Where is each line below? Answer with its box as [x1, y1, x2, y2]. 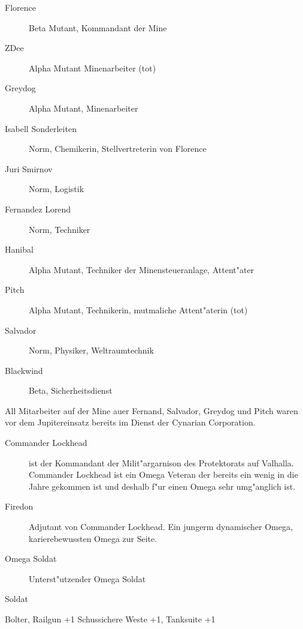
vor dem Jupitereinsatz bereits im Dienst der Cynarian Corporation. [5, 416, 256, 429]
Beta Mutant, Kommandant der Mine [29, 21, 167, 34]
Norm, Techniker [29, 223, 90, 235]
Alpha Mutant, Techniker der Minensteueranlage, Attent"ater [29, 263, 254, 275]
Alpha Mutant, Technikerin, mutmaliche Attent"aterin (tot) [29, 303, 248, 316]
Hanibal [5, 243, 34, 256]
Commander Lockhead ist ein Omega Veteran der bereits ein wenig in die [29, 468, 298, 481]
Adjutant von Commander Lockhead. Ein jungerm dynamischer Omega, [29, 520, 293, 533]
